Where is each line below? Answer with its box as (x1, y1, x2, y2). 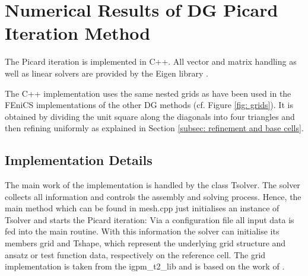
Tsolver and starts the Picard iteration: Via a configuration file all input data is (5, 213, 294, 226)
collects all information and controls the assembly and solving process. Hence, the (5, 190, 301, 202)
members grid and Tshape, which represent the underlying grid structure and (5, 237, 286, 249)
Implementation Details (5, 151, 153, 169)
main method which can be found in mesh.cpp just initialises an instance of (5, 202, 280, 214)
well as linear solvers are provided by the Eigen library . (5, 66, 208, 79)
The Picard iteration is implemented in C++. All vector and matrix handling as (5, 55, 297, 68)
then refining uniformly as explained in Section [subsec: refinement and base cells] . (5, 122, 304, 134)
